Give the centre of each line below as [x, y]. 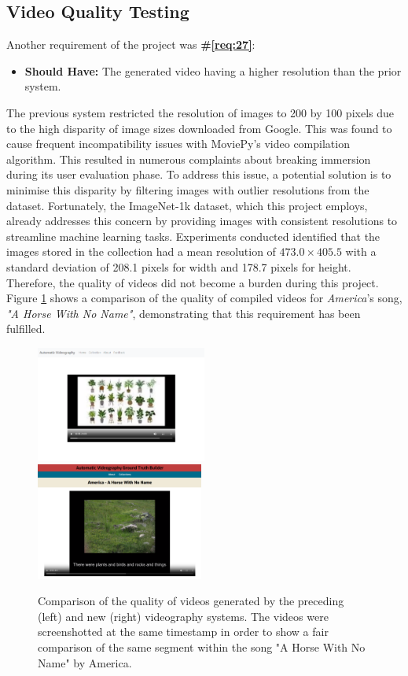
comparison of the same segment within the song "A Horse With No [202, 646]
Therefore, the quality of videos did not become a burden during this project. [193, 282]
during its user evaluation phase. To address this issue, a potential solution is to [199, 174]
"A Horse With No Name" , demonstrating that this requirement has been [184, 313]
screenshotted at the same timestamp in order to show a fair [183, 632]
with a [361, 251]
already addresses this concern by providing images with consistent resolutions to [202, 221]
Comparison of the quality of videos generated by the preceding [191, 601]
